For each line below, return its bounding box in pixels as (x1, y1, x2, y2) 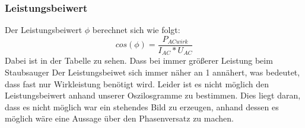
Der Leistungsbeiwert (5, 24, 82, 36)
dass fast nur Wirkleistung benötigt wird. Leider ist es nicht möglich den (5, 77, 269, 90)
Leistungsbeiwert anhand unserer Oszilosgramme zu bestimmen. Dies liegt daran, (5, 89, 301, 101)
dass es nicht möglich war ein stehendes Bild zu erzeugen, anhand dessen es (5, 100, 279, 113)
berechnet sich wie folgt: (92, 24, 180, 36)
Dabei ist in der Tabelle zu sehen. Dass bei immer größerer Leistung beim (5, 54, 273, 67)
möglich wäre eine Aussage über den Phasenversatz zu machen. (5, 112, 234, 124)
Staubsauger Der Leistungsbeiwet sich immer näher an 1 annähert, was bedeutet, (5, 65, 300, 78)
